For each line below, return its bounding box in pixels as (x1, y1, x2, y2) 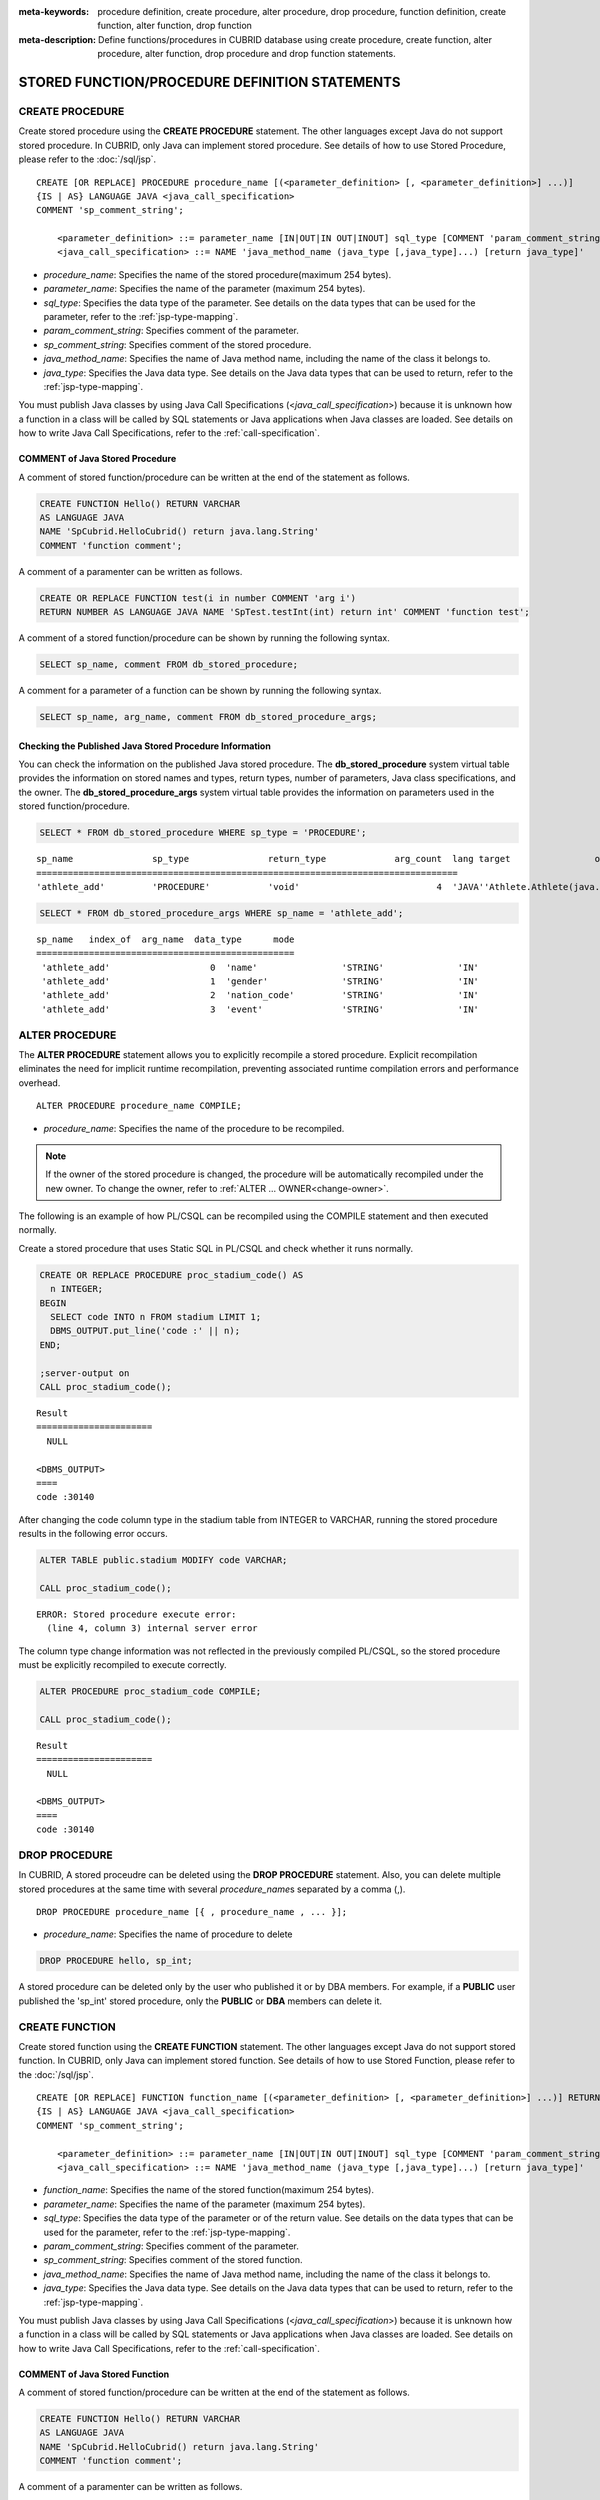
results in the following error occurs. (18, 1528, 169, 1540)
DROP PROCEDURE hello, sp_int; (39, 1955, 194, 1967)
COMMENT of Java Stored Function (18, 2368, 170, 2380)
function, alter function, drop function (97, 20, 252, 32)
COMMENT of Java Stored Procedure (18, 453, 177, 465)
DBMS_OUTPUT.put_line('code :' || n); (50, 1325, 240, 1337)
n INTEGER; (50, 1283, 104, 1295)
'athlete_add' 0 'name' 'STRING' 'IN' (41, 961, 480, 973)
